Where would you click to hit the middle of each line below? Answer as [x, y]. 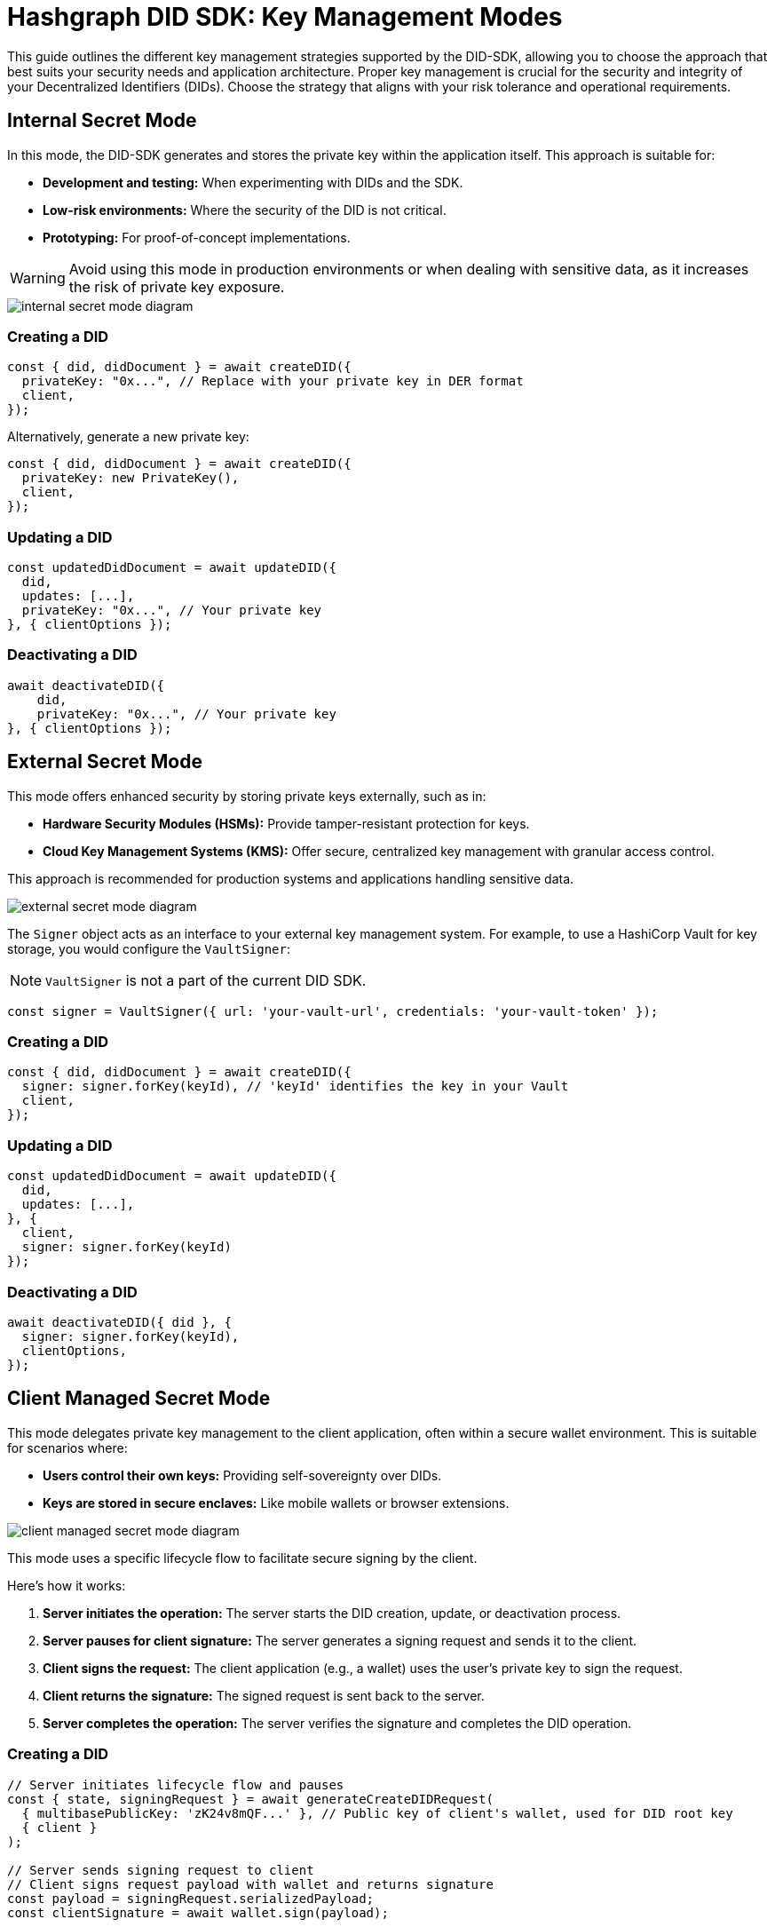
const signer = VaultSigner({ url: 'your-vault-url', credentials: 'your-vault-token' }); [333, 1011]
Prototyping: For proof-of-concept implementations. [197, 237]
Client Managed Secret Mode [139, 1399]
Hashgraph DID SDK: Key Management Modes [285, 17]
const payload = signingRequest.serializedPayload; [191, 1898]
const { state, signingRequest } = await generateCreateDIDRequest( [250, 1799]
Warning [38, 278]
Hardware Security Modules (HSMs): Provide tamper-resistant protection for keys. [286, 823]
